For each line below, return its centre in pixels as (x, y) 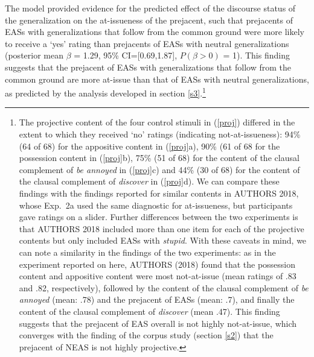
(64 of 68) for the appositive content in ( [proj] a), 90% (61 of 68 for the (149, 146)
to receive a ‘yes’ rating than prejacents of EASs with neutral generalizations (147, 43)
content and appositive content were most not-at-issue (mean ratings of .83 (158, 276)
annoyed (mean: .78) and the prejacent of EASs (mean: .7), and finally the (157, 299)
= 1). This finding (256, 55)
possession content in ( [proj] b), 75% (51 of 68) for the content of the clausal (159, 158)
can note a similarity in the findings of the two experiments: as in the (147, 252)
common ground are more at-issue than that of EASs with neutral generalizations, (157, 79)
